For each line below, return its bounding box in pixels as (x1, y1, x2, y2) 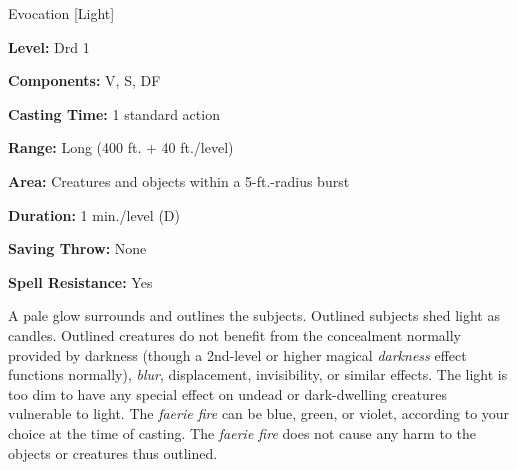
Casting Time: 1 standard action (8, 103, 220, 124)
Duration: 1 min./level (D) (8, 204, 180, 225)
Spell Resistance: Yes (8, 271, 153, 292)
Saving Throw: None (8, 238, 147, 259)
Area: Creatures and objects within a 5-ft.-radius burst (8, 170, 350, 191)
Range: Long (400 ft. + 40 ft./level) (8, 137, 234, 158)
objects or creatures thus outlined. (8, 442, 218, 463)
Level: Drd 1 (8, 36, 90, 57)
